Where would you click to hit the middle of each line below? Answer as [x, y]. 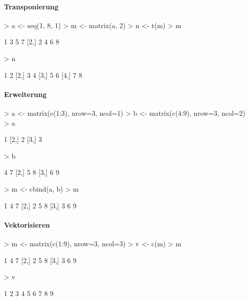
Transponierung [31, 6]
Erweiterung [25, 94]
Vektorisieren [27, 224]
